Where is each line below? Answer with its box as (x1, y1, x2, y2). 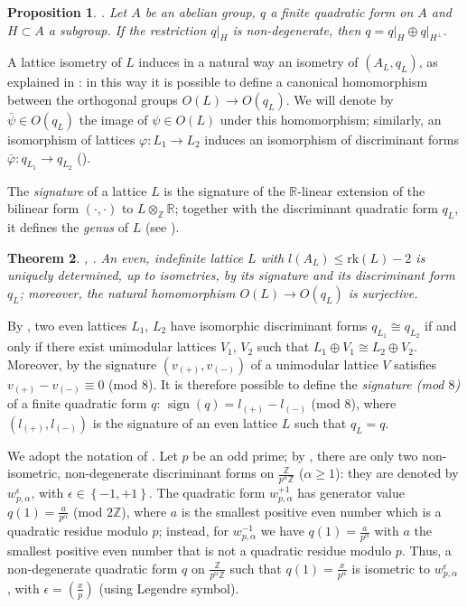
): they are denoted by (335, 463, 459, 482)
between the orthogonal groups (7, 89, 178, 108)
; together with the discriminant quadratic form (174, 199, 438, 218)
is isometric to (351, 558, 430, 577)
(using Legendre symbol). (98, 578, 239, 597)
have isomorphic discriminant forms (170, 315, 368, 334)
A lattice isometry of (7, 52, 122, 71)
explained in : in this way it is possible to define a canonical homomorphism (7, 72, 428, 91)
